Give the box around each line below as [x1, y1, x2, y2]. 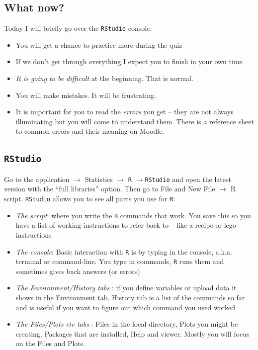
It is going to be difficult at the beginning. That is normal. [15, 73, 193, 84]
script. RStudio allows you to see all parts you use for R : [4, 193, 175, 204]
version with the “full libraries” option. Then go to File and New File [4, 183, 215, 194]
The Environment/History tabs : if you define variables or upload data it [15, 282, 237, 293]
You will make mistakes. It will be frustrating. [15, 89, 157, 100]
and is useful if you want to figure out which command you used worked [15, 302, 236, 312]
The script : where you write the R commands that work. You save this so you [15, 210, 251, 220]
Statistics [85, 174, 113, 184]
